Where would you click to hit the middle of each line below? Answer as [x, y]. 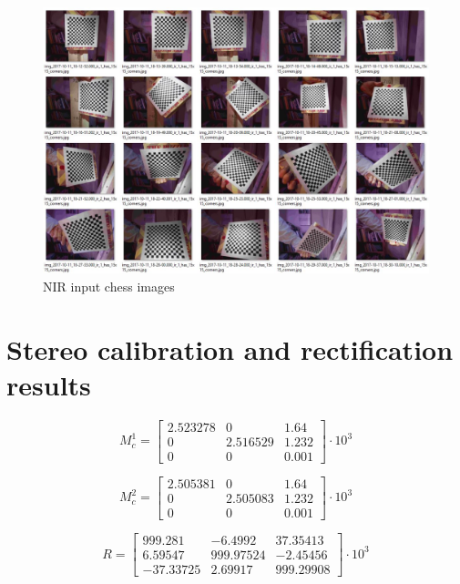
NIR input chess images [109, 286]
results [49, 384]
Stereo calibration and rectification [230, 348]
